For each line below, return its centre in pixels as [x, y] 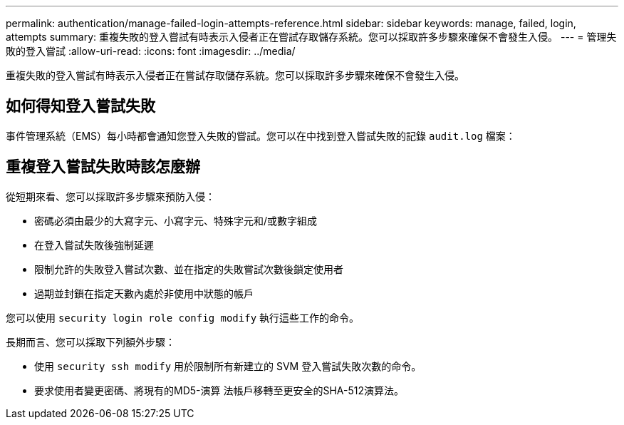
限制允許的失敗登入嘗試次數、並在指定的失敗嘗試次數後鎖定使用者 [189, 269]
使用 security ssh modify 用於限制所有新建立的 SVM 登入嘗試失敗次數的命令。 [228, 366]
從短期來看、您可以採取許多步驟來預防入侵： [110, 196]
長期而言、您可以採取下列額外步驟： [90, 342]
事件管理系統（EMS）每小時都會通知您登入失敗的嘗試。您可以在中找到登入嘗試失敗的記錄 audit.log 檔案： [261, 135]
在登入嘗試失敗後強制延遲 [94, 245]
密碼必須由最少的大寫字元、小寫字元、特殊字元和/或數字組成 [176, 220]
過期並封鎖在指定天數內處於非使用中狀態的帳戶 [144, 293]
